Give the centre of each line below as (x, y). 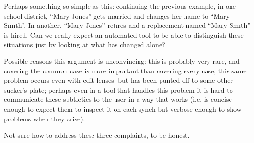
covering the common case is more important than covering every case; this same (125, 70)
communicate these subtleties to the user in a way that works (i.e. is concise (118, 99)
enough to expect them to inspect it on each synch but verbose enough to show (123, 108)
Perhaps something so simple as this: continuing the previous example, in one (120, 6)
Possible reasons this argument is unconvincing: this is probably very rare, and (122, 60)
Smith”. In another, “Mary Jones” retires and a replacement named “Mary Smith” (127, 25)
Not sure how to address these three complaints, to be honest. (97, 135)
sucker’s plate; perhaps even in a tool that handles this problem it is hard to (118, 89)
